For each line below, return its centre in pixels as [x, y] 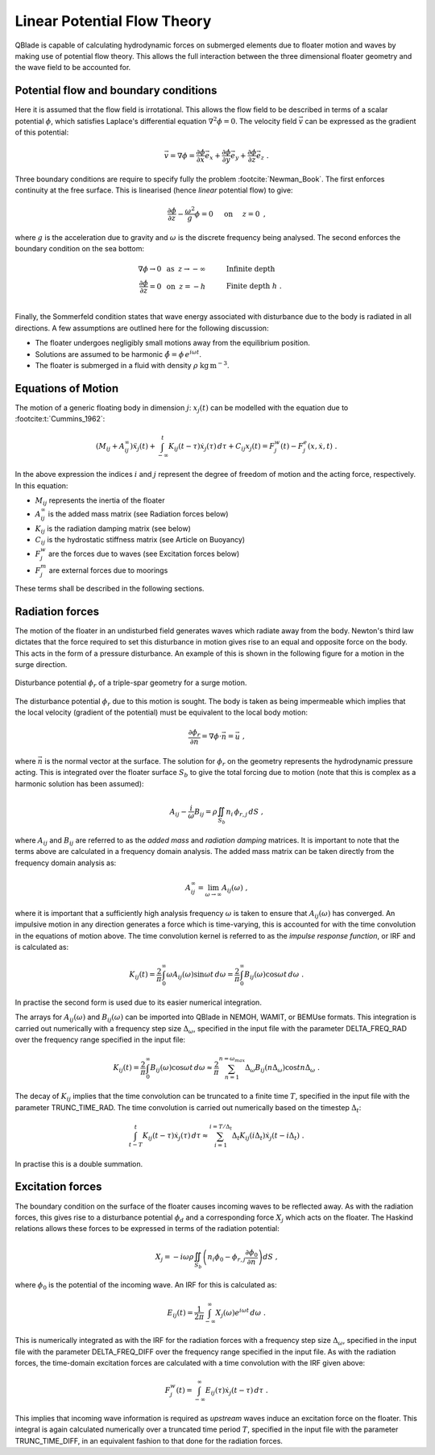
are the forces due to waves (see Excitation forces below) [144, 553]
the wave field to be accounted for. [73, 68]
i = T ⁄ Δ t [221, 1127]
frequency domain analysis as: [66, 863]
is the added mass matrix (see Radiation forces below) [138, 514]
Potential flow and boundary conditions [116, 91]
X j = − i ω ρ [174, 1258]
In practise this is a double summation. [79, 1163]
